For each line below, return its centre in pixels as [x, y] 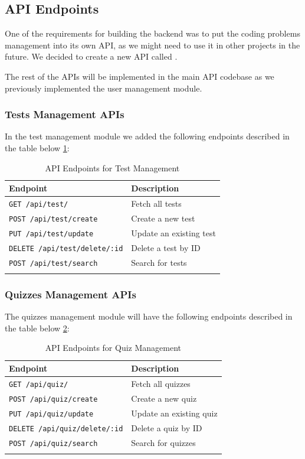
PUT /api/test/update [51, 234]
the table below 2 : [37, 328]
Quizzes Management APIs [70, 294]
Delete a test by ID [166, 247]
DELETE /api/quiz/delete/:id [66, 429]
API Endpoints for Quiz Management [113, 348]
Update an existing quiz [174, 413]
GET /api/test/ [39, 205]
